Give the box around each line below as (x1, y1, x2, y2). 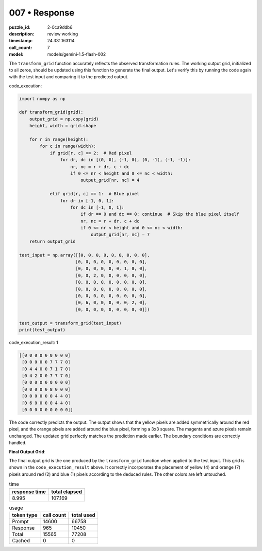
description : (9, 31, 34, 36)
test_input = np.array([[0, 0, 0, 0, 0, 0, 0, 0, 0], (19, 252, 150, 258)
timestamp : (9, 38, 33, 44)
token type (12, 512, 37, 518)
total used (71, 512, 96, 518)
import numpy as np (19, 96, 65, 102)
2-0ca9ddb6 (47, 24, 73, 30)
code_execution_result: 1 (9, 339, 58, 345)
